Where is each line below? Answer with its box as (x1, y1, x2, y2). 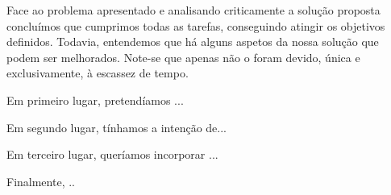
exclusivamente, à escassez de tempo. (6, 64, 189, 81)
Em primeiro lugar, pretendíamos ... (6, 91, 184, 108)
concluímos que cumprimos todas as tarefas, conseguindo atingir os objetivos (6, 17, 385, 34)
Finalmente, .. (6, 172, 75, 189)
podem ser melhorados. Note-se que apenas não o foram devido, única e (6, 48, 360, 65)
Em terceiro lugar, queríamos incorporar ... (6, 146, 218, 163)
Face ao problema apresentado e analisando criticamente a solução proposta (6, 2, 381, 18)
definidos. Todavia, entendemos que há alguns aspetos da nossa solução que (6, 33, 379, 50)
